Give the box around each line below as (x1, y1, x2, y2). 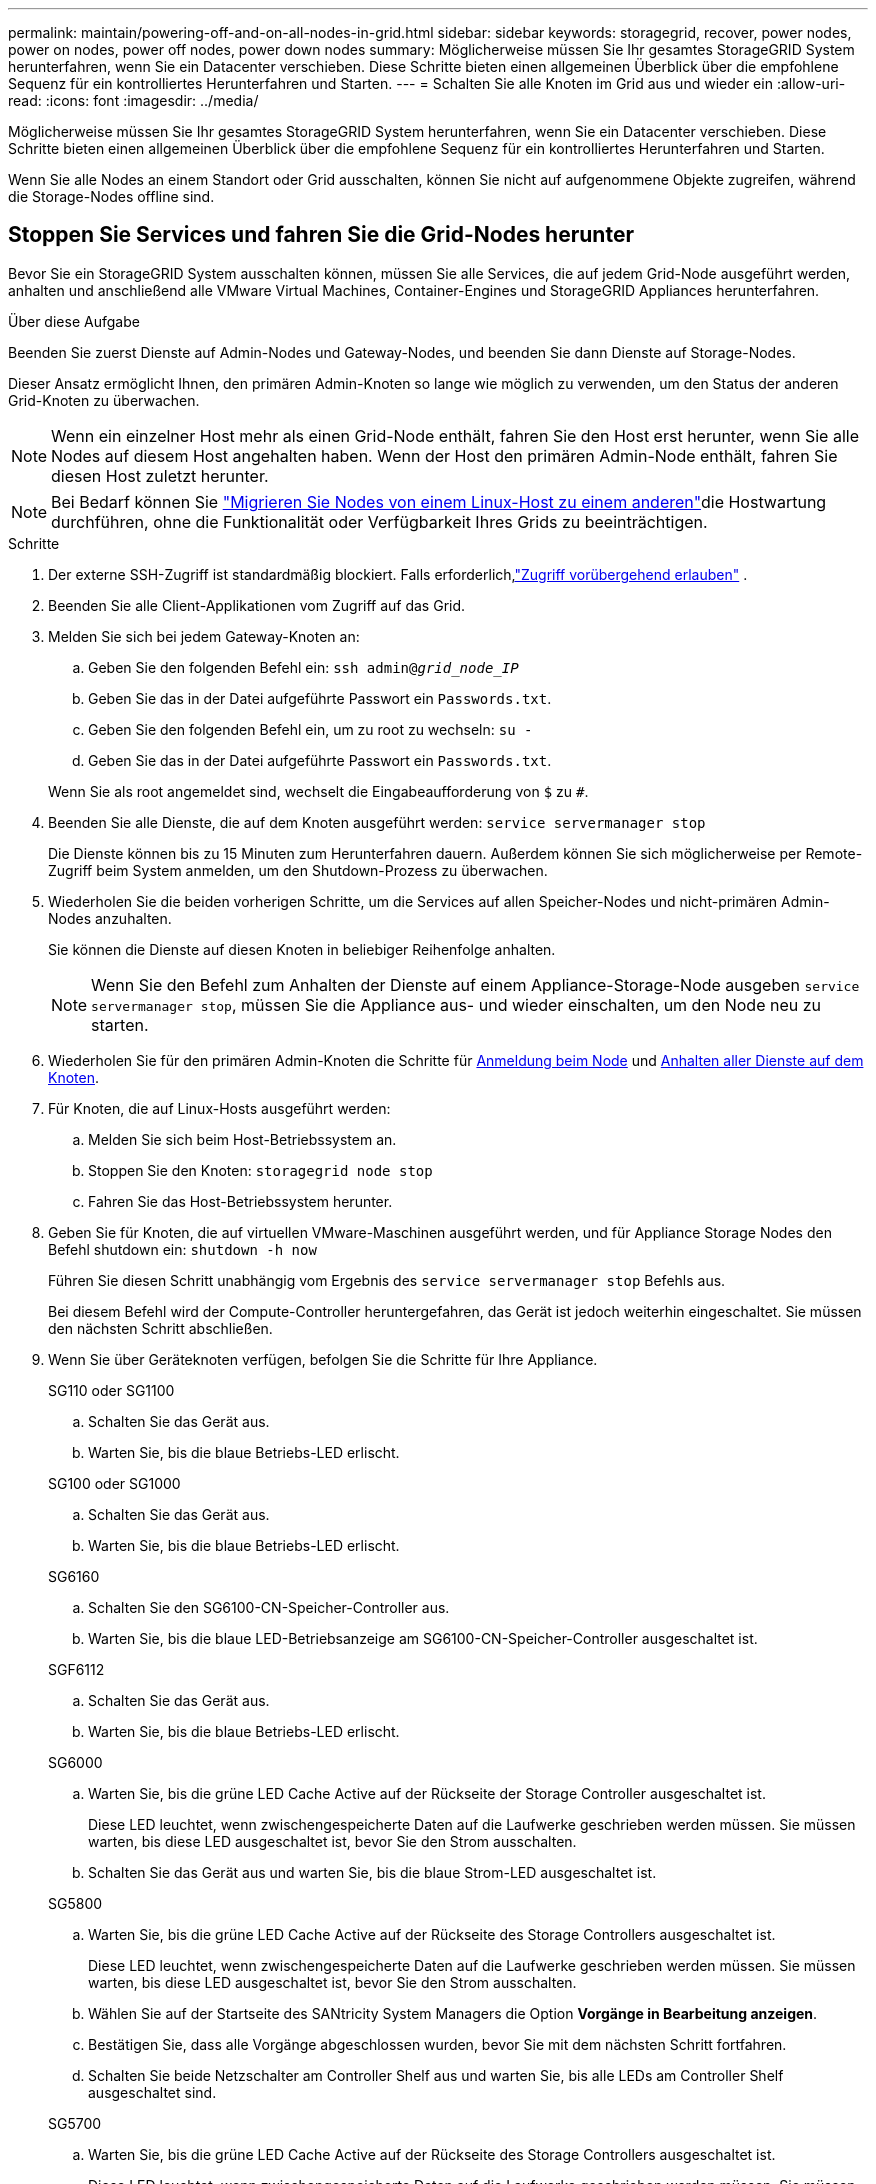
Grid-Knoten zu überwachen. (8, 391, 200, 409)
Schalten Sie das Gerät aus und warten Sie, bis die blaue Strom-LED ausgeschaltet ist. (88, 1863, 657, 1881)
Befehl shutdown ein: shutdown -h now (48, 1240, 317, 1258)
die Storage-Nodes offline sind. (8, 188, 215, 205)
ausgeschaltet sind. (88, 2083, 217, 2101)
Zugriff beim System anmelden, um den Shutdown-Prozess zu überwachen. (48, 861, 548, 879)
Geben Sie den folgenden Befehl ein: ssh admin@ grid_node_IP (88, 658, 519, 676)
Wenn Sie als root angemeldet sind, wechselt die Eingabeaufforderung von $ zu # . (48, 782, 589, 800)
